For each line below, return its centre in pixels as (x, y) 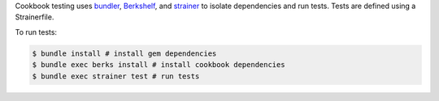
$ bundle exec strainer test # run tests (116, 76)
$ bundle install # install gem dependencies (124, 53)
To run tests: (36, 32)
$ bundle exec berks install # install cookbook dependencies (159, 65)
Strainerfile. (35, 17)
